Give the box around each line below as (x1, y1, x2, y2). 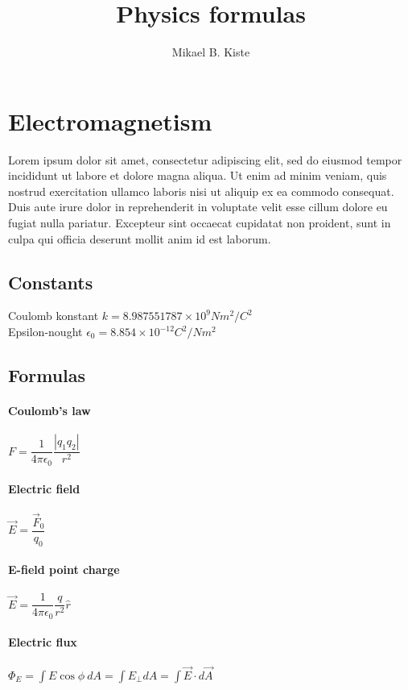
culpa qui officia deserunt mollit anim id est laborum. (8, 230, 271, 247)
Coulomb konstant (8, 307, 99, 324)
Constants (8, 269, 93, 294)
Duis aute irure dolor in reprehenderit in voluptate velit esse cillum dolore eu (8, 198, 388, 215)
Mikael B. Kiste (171, 44, 250, 60)
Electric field (8, 480, 80, 497)
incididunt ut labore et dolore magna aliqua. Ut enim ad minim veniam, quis (8, 167, 387, 184)
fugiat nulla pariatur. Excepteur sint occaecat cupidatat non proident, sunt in (8, 214, 391, 231)
